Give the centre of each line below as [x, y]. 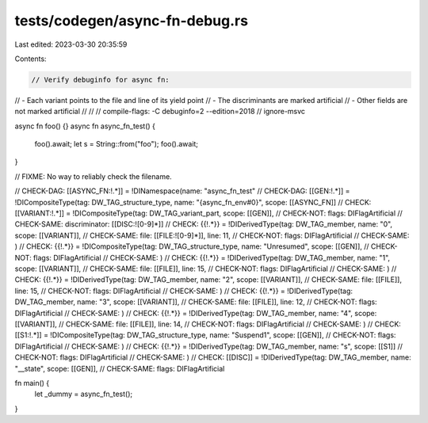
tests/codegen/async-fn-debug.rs [132, 21]
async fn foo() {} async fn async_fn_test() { [85, 126]
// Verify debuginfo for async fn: [100, 80]
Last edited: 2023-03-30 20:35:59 [71, 44]
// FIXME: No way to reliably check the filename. [93, 176]
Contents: [31, 59]
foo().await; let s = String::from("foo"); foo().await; [116, 144]
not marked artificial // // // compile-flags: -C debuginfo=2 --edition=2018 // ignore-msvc [160, 112]
